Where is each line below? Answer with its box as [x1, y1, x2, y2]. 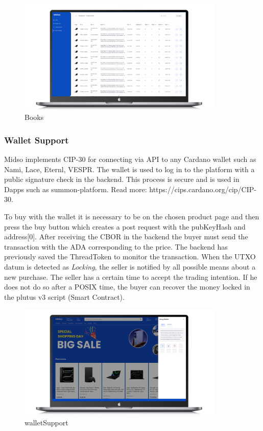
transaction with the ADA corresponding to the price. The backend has [4, 241, 228, 252]
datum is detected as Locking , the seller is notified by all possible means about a [4, 261, 256, 272]
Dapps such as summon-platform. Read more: [4, 183, 147, 194]
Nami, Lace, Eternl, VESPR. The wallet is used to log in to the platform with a [4, 163, 255, 174]
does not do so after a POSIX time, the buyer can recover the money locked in [4, 281, 250, 292]
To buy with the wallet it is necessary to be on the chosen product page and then [4, 211, 259, 221]
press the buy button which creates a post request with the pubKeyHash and [4, 221, 246, 232]
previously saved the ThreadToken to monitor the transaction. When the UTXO [4, 251, 256, 262]
